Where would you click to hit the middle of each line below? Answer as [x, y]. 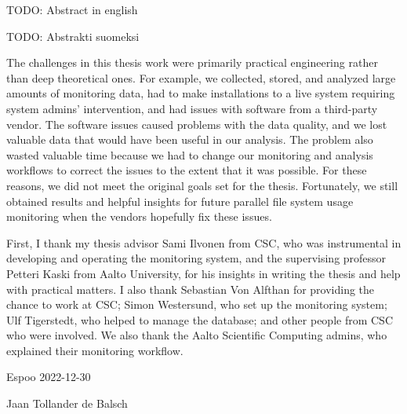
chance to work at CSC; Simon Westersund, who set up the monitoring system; [197, 304]
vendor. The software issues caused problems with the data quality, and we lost [197, 124]
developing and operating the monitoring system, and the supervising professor [196, 258]
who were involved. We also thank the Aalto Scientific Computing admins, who [197, 335]
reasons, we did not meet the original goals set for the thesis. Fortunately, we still [202, 185]
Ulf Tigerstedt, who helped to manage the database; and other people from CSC [200, 319]
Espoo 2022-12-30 [49, 377]
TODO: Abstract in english [72, 9]
